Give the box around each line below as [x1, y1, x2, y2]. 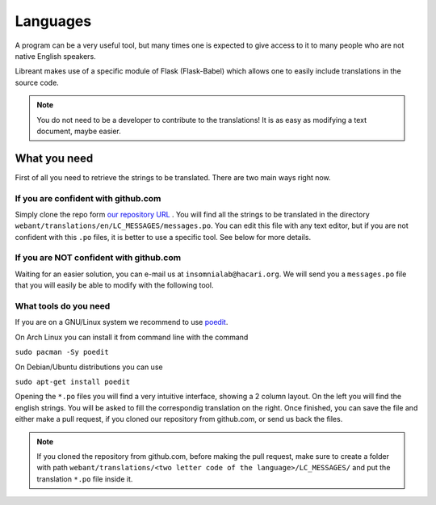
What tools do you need [15, 301, 111, 312]
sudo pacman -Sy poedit [15, 347, 109, 357]
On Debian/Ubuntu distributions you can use [15, 362, 163, 372]
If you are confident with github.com [15, 192, 161, 204]
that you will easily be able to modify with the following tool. [15, 280, 214, 290]
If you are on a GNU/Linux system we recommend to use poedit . [15, 318, 228, 327]
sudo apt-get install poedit [15, 377, 131, 386]
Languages [15, 12, 92, 30]
